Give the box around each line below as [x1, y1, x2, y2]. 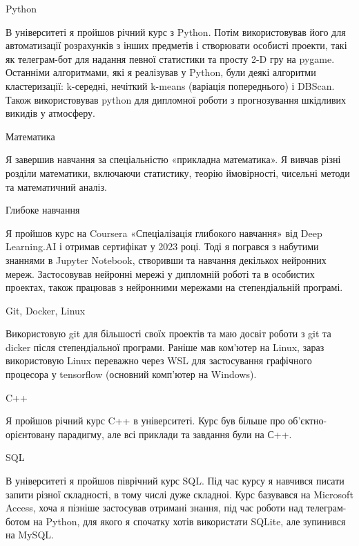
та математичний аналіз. [6, 179, 107, 194]
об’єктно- [288, 413, 327, 428]
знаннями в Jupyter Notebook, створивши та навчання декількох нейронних [6, 252, 327, 267]
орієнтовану [6, 426, 55, 441]
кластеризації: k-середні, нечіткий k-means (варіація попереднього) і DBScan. [6, 78, 335, 93]
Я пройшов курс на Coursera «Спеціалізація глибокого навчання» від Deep [6, 225, 322, 240]
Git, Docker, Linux [6, 303, 86, 317]
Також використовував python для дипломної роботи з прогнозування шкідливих [6, 92, 347, 106]
